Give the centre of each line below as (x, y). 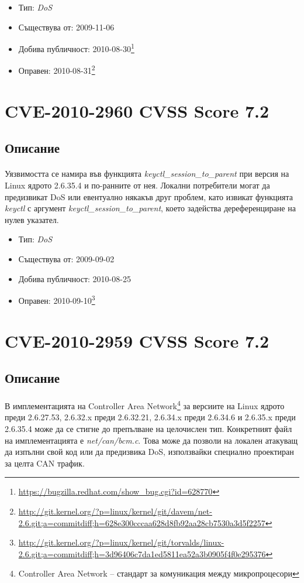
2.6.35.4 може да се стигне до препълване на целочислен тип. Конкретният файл (148, 429)
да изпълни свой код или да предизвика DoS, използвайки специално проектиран (149, 452)
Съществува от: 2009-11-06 (66, 27)
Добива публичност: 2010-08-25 (75, 278)
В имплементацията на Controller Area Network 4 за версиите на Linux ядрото (145, 405)
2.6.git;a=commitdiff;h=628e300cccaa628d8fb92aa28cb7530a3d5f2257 (142, 522)
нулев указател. (32, 219)
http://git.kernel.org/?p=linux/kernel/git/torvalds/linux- (121, 542)
